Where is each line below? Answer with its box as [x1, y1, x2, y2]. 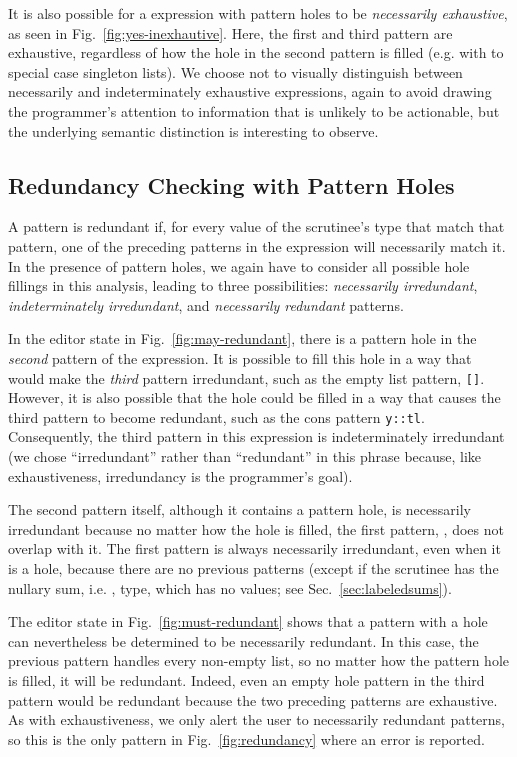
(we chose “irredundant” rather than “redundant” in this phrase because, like [8, 446, 482, 467]
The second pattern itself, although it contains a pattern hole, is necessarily [8, 499, 471, 520]
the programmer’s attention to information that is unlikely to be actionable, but [8, 100, 500, 121]
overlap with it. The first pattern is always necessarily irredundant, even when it [8, 538, 501, 559]
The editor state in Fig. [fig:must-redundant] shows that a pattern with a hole [8, 611, 488, 632]
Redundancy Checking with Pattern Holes [8, 169, 455, 200]
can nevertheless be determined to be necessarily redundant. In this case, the [8, 630, 479, 651]
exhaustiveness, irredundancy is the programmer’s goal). [8, 465, 353, 486]
